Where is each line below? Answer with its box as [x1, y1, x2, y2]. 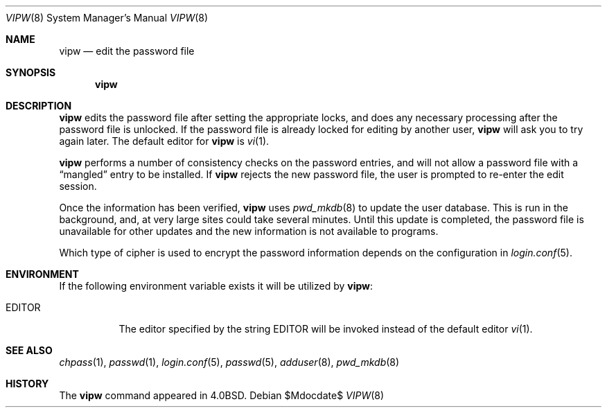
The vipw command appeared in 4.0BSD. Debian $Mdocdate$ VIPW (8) [59, 389, 385, 401]
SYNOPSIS [6, 67, 56, 78]
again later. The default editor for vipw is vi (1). [59, 135, 270, 147]
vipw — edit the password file [59, 45, 195, 57]
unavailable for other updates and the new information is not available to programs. [59, 225, 439, 237]
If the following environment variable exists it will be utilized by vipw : [59, 280, 373, 292]
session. [59, 180, 97, 192]
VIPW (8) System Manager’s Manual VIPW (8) [6, 12, 209, 24]
